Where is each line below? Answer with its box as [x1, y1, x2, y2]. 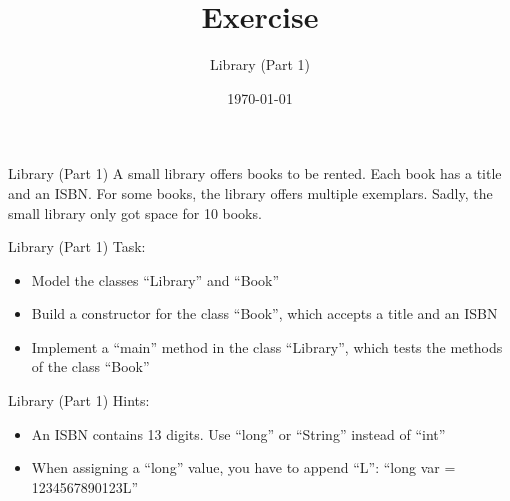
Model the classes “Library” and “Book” [31, 269, 280, 290]
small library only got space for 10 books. [8, 202, 262, 223]
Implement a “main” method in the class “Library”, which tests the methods [31, 336, 503, 357]
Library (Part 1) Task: [8, 236, 146, 257]
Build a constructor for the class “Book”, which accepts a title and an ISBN [31, 303, 498, 324]
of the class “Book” [31, 356, 150, 377]
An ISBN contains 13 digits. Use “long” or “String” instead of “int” [31, 423, 446, 444]
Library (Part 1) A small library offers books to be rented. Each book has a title [8, 163, 502, 184]
